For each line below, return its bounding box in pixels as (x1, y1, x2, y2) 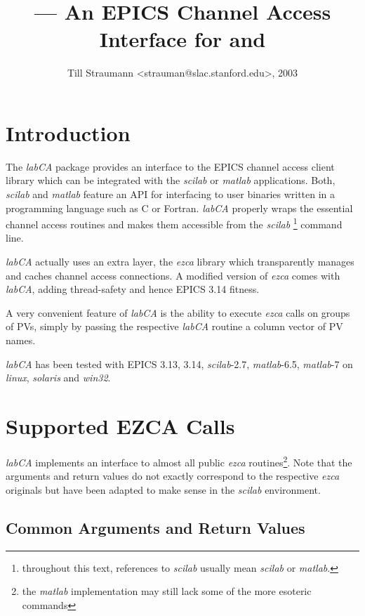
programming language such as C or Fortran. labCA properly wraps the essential (6, 200, 353, 215)
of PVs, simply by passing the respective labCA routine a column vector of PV (6, 319, 343, 334)
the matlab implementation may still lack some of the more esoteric (22, 584, 312, 598)
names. (6, 333, 36, 348)
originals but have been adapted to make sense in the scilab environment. (6, 482, 321, 497)
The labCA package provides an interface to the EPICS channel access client (6, 159, 335, 173)
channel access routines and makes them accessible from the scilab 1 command (6, 215, 343, 231)
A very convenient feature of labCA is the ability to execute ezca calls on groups (6, 305, 350, 320)
